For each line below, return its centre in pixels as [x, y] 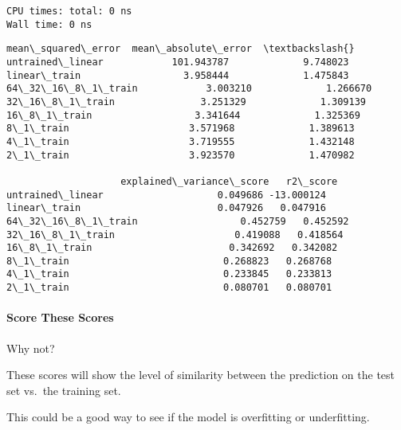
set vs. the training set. [64, 390]
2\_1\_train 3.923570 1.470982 [181, 155]
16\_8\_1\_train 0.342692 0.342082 [172, 248]
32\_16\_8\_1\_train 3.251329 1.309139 [187, 102]
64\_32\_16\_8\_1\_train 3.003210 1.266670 [189, 89]
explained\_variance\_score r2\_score [229, 181]
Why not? [31, 348]
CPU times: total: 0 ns [69, 11]
